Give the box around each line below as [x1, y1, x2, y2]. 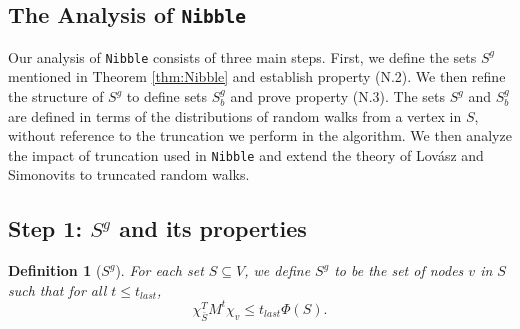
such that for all [8, 279, 107, 300]
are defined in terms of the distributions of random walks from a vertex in [8, 105, 462, 126]
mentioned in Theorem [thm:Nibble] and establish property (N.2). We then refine [8, 66, 506, 87]
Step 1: [8, 213, 83, 244]
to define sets [126, 86, 208, 107]
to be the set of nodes [334, 260, 464, 281]
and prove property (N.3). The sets [230, 86, 446, 107]
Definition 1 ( [8, 260, 102, 281]
